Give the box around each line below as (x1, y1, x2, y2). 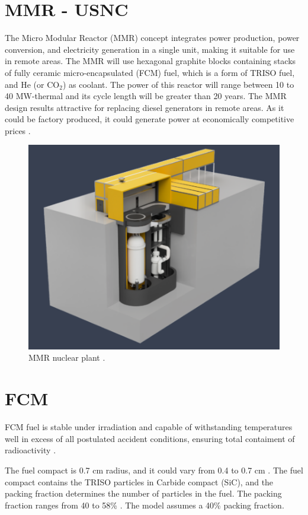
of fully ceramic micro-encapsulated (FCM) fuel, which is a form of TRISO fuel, (5, 66, 295, 78)
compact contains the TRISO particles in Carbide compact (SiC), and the (5, 475, 274, 488)
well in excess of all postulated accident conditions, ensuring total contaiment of (5, 432, 295, 444)
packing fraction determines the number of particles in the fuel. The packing (5, 487, 282, 500)
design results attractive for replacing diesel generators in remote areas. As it (5, 101, 284, 113)
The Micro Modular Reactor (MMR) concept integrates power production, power (5, 31, 300, 44)
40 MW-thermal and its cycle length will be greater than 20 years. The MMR (5, 90, 287, 102)
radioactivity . (5, 444, 56, 456)
